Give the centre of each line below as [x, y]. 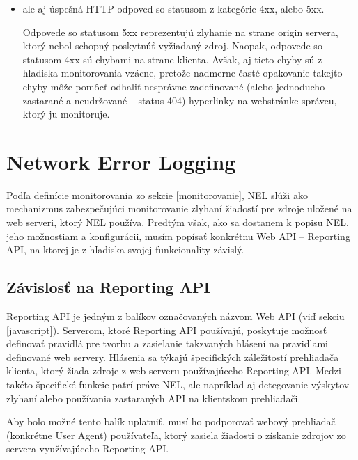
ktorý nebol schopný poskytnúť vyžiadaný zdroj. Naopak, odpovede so [172, 46]
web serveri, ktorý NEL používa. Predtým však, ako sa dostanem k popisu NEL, [178, 222]
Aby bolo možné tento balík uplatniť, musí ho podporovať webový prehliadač [171, 421]
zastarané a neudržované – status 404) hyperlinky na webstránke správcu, [180, 100]
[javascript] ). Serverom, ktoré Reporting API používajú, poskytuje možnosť [167, 330]
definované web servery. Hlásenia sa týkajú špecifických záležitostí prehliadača [173, 357]
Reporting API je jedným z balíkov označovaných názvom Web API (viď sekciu [176, 316]
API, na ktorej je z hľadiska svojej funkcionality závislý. [125, 249]
